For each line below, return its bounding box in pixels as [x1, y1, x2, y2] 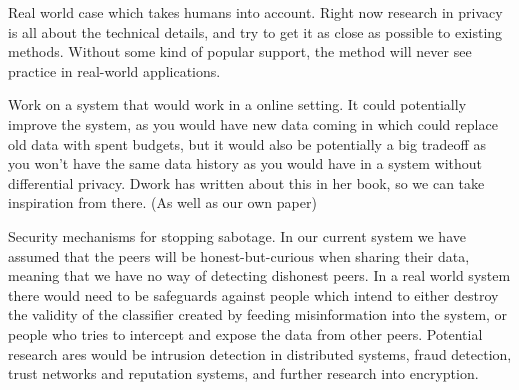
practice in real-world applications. [8, 60, 221, 81]
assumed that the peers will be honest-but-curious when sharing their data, [8, 245, 470, 266]
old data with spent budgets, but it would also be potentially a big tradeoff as [8, 133, 486, 154]
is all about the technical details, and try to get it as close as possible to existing [8, 21, 503, 42]
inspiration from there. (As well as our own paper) [8, 192, 317, 213]
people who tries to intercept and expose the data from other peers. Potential [8, 323, 483, 344]
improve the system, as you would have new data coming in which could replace [8, 113, 498, 134]
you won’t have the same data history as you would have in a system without [8, 153, 483, 174]
